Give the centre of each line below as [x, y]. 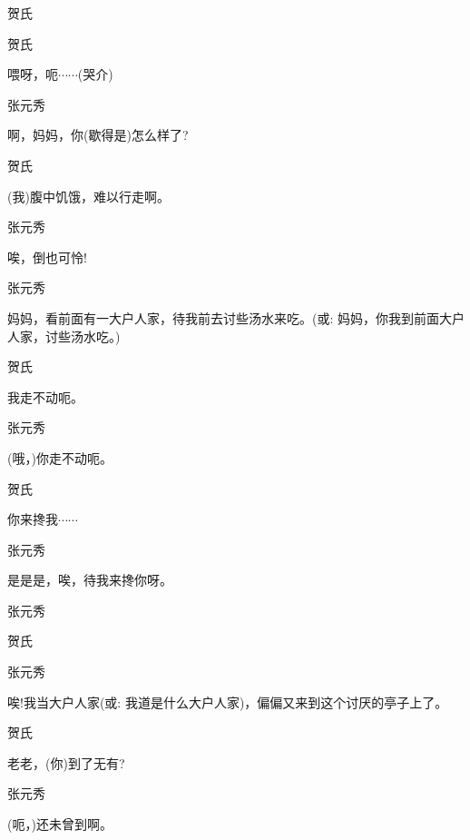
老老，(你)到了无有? [66, 762]
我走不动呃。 [45, 396]
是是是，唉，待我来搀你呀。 [90, 580]
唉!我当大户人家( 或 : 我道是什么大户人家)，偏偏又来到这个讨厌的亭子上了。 [228, 702]
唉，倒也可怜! [47, 257]
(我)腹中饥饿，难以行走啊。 [88, 196]
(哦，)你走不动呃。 [60, 457]
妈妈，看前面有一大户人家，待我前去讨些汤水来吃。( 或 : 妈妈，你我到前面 [224, 317]
